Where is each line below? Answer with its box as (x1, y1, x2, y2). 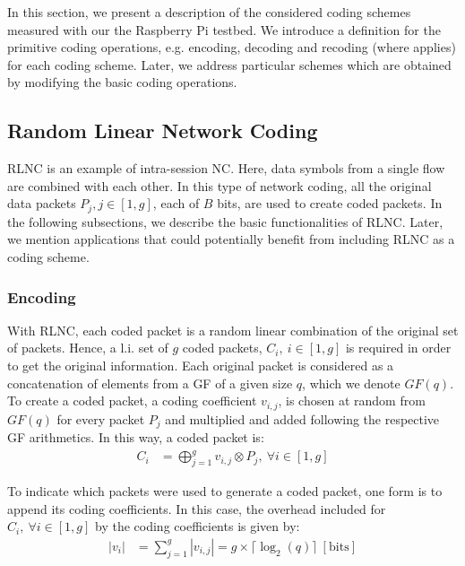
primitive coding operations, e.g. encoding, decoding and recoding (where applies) (7, 38, 456, 57)
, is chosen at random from (278, 391, 426, 410)
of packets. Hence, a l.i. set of (7, 338, 168, 357)
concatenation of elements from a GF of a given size (7, 373, 293, 392)
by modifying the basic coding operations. (7, 73, 237, 91)
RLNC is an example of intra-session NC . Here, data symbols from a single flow (7, 159, 445, 178)
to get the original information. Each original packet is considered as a (7, 356, 394, 374)
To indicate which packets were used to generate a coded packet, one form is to (7, 482, 443, 501)
